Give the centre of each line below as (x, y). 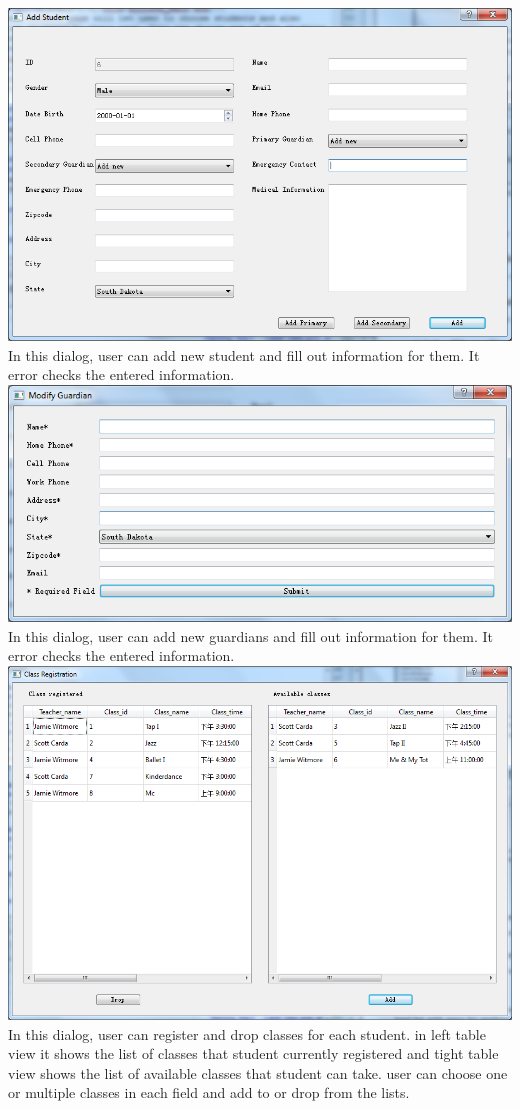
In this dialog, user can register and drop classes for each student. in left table (247, 1033)
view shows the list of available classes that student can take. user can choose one (258, 1072)
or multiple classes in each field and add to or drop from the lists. (209, 1092)
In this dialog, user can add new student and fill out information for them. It (244, 354)
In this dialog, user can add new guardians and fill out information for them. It (251, 635)
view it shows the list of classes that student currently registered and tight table (253, 1053)
